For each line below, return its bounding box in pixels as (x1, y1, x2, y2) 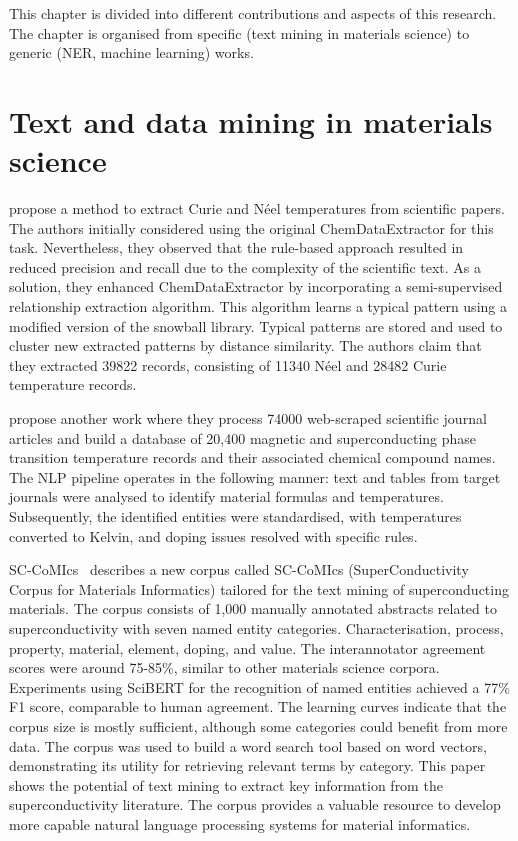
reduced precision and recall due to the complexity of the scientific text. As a (9, 256, 482, 277)
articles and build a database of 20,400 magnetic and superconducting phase (9, 427, 477, 448)
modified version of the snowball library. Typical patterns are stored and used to (9, 315, 503, 336)
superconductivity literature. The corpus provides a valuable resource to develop (9, 794, 501, 815)
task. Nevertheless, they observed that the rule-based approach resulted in (9, 237, 464, 258)
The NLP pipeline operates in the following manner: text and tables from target (9, 466, 501, 487)
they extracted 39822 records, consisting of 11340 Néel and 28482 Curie (9, 354, 447, 375)
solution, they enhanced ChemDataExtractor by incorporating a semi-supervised (9, 276, 503, 297)
